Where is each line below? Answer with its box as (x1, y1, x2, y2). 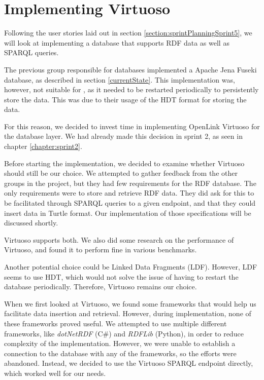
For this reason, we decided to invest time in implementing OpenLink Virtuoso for (4, 121, 260, 131)
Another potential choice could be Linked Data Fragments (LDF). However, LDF (4, 261, 257, 272)
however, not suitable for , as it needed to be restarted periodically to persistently (4, 84, 259, 95)
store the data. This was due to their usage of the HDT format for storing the (4, 94, 247, 104)
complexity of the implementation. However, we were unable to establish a (4, 338, 236, 349)
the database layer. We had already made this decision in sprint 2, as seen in (4, 131, 243, 141)
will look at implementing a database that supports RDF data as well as (4, 37, 229, 48)
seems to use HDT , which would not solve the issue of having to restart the (4, 271, 239, 282)
